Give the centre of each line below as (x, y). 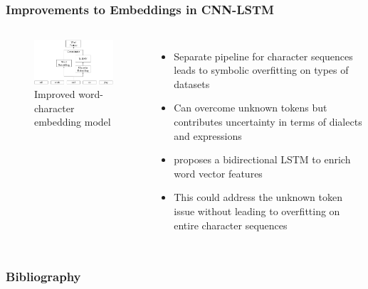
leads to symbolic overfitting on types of (261, 70)
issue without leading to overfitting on (257, 211)
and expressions (208, 135)
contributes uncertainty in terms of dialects (268, 122)
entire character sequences (231, 225)
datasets (192, 83)
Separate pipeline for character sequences (263, 56)
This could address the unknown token (258, 197)
